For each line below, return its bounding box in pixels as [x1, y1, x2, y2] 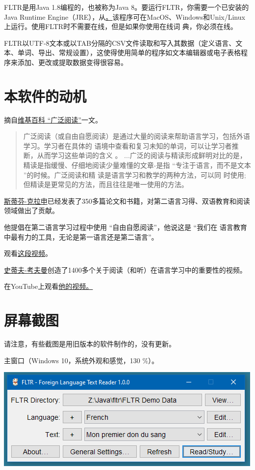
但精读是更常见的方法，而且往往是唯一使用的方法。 [23, 179, 188, 189]
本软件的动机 [4, 86, 87, 106]
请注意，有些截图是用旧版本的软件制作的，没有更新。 [4, 339, 176, 349]
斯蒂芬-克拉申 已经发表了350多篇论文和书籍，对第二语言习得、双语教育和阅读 [4, 195, 250, 206]
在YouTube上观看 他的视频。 [4, 281, 93, 291]
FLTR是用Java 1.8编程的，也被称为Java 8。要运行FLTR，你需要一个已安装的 [4, 2, 249, 12]
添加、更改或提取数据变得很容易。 [17, 57, 127, 67]
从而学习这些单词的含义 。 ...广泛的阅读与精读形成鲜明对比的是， [37, 150, 247, 160]
